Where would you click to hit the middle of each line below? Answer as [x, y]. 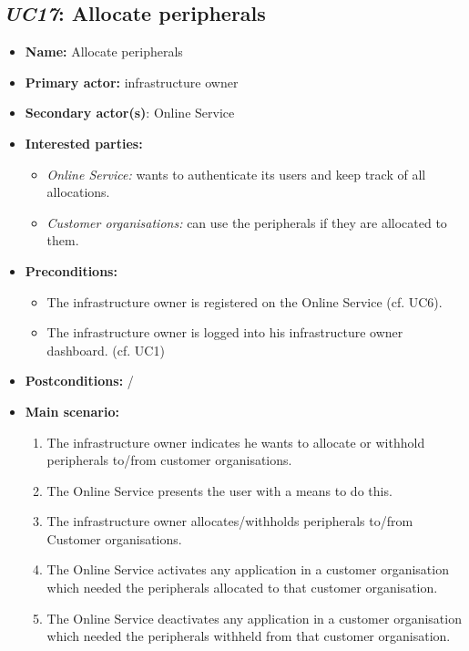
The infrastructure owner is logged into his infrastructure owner [225, 332]
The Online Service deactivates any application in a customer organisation [254, 618]
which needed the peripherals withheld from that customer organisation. [249, 636]
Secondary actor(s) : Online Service [130, 113]
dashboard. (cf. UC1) [106, 350]
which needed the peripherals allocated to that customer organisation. [242, 588]
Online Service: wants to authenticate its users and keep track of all [236, 174]
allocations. [78, 192]
